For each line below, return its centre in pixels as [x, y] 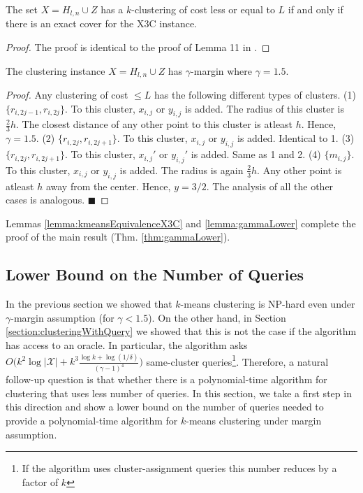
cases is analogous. [45, 200]
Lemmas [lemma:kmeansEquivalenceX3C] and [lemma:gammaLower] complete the [181, 223]
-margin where [222, 70]
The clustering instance [55, 70]
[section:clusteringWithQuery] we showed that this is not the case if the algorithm [181, 331]
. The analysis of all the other [270, 186]
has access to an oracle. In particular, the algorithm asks [127, 345]
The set [22, 9]
